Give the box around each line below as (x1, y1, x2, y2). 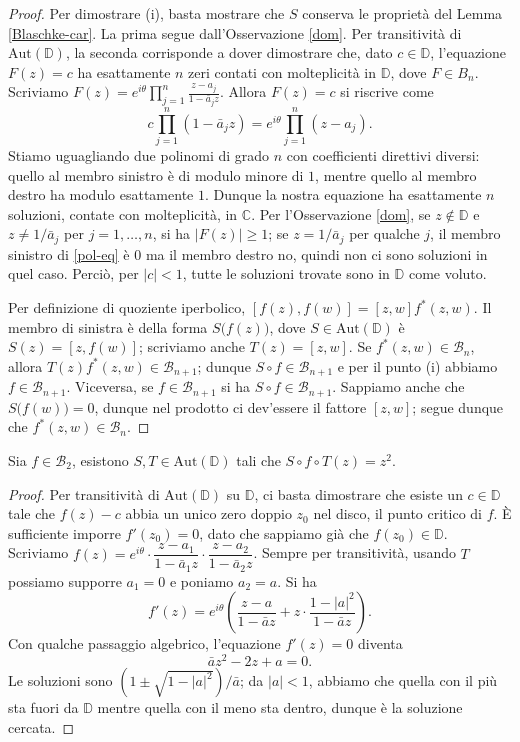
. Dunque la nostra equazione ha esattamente (204, 184, 482, 205)
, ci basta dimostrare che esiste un (254, 483, 463, 504)
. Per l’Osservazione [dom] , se (251, 203, 431, 224)
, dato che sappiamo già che (199, 522, 369, 543)
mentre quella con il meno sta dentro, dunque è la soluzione (97, 697, 463, 718)
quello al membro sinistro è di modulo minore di (8, 164, 304, 185)
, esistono (71, 449, 129, 470)
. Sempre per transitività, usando (253, 542, 456, 563)
